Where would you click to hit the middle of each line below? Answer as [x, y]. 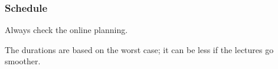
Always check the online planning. [66, 30]
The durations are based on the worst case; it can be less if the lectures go [139, 49]
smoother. [23, 61]
